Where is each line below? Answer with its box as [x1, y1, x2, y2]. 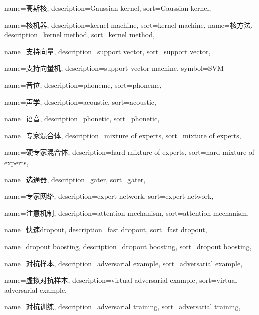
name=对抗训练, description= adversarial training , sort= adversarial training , [4, 301, 241, 312]
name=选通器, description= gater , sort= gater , [4, 174, 146, 184]
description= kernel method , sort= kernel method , [4, 29, 155, 40]
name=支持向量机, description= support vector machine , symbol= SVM [4, 63, 224, 73]
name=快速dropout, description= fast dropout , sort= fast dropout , [4, 224, 207, 235]
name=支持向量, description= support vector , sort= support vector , [4, 46, 211, 56]
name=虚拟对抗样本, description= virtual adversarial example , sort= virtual [4, 275, 237, 285]
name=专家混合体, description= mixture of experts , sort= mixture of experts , [4, 130, 241, 140]
